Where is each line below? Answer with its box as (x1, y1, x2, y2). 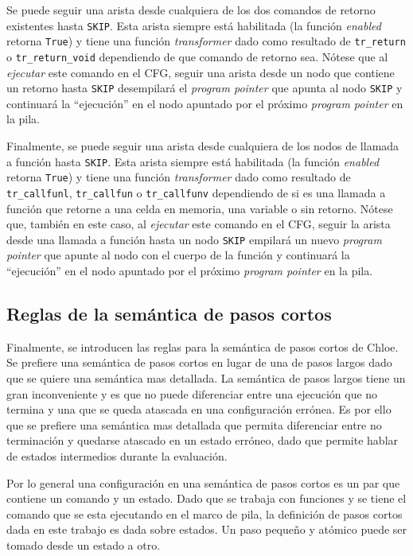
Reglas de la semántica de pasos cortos (6, 301, 332, 325)
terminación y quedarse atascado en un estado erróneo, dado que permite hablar (6, 432, 399, 449)
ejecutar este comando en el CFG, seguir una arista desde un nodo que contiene (6, 64, 395, 80)
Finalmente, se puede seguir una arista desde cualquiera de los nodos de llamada (6, 138, 399, 154)
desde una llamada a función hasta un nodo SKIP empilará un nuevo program (6, 231, 382, 247)
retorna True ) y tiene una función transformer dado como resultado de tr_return (6, 33, 406, 49)
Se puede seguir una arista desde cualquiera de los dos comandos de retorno (6, 2, 376, 17)
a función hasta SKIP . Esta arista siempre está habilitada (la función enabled (6, 153, 380, 169)
